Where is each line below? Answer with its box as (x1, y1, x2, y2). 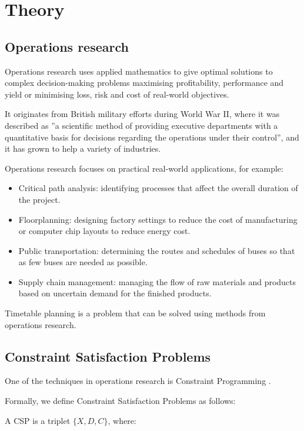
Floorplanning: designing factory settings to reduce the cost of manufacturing (18, 213, 298, 225)
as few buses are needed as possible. (18, 256, 148, 268)
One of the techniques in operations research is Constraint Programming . (5, 375, 271, 387)
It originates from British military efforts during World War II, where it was (5, 108, 280, 120)
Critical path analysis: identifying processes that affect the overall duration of (18, 182, 298, 194)
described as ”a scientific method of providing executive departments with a (5, 119, 278, 131)
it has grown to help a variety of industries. (5, 142, 161, 155)
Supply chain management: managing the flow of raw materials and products (18, 275, 296, 288)
